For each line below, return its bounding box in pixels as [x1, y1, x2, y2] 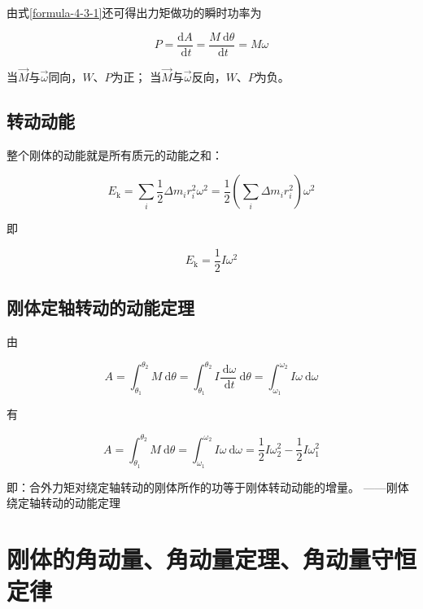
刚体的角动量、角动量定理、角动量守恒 [7, 542, 417, 576]
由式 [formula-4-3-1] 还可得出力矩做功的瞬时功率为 [7, 4, 262, 20]
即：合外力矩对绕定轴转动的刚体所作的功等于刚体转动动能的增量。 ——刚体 [7, 478, 409, 495]
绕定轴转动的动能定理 [7, 494, 120, 511]
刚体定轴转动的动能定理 [7, 295, 194, 320]
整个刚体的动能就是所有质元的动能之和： [7, 146, 223, 163]
